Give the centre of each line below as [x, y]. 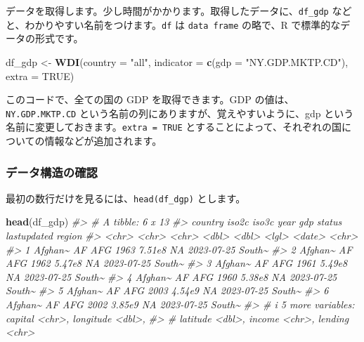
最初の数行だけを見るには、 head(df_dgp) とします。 [126, 198]
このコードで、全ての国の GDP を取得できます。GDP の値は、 [150, 99]
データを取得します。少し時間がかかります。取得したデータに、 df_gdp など [179, 11]
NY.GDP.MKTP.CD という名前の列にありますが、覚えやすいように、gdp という [180, 113]
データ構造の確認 [52, 172]
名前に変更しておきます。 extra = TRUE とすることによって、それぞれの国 [174, 127]
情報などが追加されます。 [103, 140]
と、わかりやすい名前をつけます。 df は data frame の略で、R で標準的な [173, 24]
